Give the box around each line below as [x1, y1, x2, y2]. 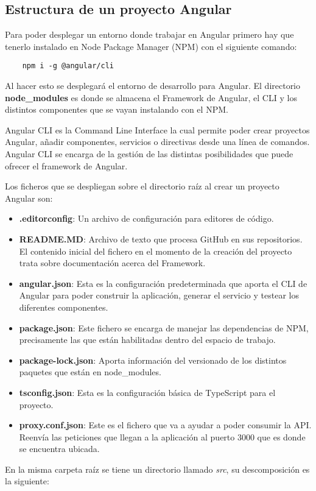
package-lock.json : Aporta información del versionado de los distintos [19, 353, 287, 366]
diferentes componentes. [19, 300, 108, 313]
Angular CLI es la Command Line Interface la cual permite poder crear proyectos [5, 123, 310, 136]
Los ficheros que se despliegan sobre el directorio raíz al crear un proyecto [5, 180, 279, 193]
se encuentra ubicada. [19, 442, 100, 455]
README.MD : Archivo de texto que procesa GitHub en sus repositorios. [19, 232, 303, 245]
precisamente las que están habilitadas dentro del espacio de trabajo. [19, 333, 276, 346]
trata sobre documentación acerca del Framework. [19, 256, 206, 269]
